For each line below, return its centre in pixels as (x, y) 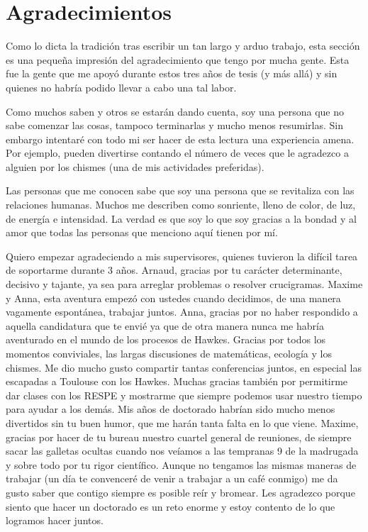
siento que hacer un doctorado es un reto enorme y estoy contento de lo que (171, 506)
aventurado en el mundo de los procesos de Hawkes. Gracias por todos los (166, 339)
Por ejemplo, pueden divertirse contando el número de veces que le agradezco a (177, 153)
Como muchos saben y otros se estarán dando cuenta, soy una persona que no (175, 111)
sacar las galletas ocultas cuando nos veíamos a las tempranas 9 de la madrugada (182, 451)
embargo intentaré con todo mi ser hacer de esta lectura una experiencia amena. (180, 139)
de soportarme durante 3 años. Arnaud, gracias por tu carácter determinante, (174, 270)
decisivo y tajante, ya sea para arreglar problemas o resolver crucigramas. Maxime (184, 284)
